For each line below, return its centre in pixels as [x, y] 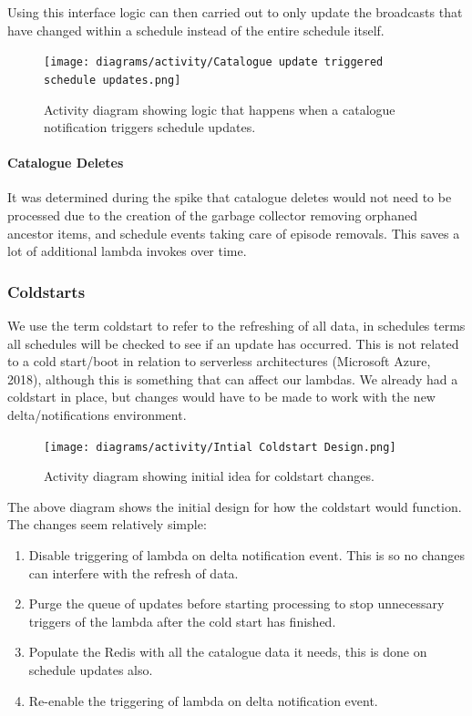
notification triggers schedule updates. [150, 127]
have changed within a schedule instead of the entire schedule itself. [196, 30]
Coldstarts [46, 291]
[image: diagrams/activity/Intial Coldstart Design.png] [220, 447]
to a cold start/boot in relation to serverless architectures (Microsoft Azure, [219, 361]
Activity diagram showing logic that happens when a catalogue [220, 109]
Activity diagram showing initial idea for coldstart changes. [209, 476]
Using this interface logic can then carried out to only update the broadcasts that [235, 12]
